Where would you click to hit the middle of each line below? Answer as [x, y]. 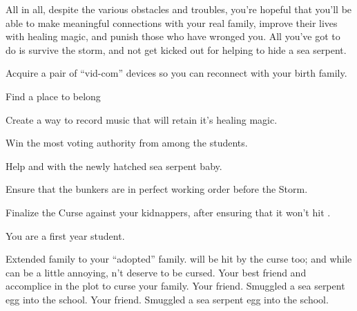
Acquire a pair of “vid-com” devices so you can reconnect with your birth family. [176, 73]
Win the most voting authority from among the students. [127, 143]
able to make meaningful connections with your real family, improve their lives [172, 22]
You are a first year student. [65, 235]
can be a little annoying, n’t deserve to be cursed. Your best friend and [156, 272]
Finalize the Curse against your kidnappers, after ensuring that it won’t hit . [168, 212]
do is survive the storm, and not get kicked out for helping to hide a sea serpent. [176, 49]
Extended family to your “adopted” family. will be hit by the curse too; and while [179, 259]
